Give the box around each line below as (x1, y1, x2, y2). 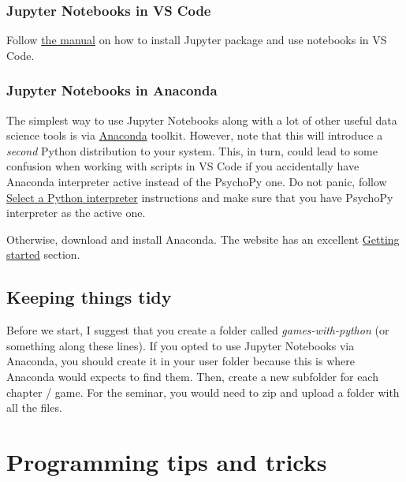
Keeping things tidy (6, 285, 172, 309)
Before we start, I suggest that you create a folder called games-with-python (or (6, 322, 389, 338)
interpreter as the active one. (6, 204, 146, 221)
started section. (6, 246, 80, 263)
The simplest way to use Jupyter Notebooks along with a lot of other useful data (6, 111, 397, 128)
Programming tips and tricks (6, 445, 327, 477)
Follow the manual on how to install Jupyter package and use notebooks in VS (6, 32, 387, 48)
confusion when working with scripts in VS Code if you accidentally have (6, 158, 359, 174)
